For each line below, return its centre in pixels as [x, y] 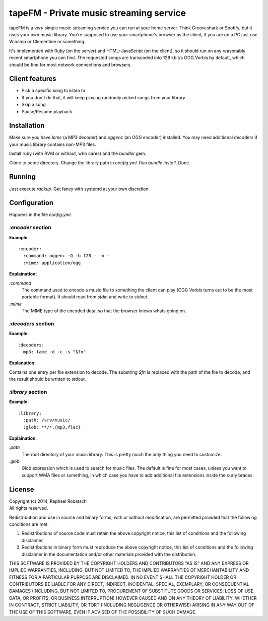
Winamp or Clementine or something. [47, 42]
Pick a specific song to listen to [53, 91]
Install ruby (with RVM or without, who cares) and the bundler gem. [78, 153]
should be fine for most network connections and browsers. [70, 65]
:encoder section [30, 227]
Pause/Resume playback [47, 111]
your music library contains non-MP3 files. [53, 144]
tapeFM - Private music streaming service [98, 13]
